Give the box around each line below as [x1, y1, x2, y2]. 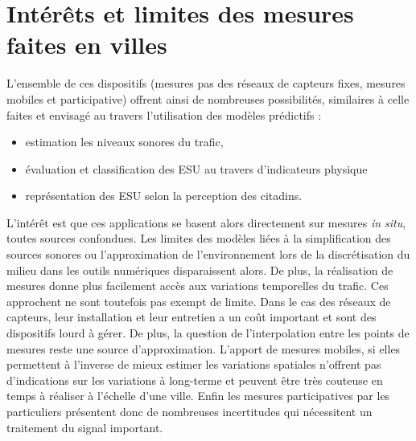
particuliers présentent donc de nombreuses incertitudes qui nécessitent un [6, 403, 373, 419]
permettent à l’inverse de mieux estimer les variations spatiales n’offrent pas [6, 356, 381, 373]
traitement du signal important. [6, 419, 163, 435]
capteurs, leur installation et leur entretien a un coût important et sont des [6, 308, 377, 325]
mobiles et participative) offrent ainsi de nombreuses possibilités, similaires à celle [6, 90, 410, 107]
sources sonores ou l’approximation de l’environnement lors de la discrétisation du [6, 246, 410, 263]
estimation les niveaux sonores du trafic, [25, 133, 224, 150]
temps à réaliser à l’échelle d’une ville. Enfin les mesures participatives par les [6, 387, 390, 404]
